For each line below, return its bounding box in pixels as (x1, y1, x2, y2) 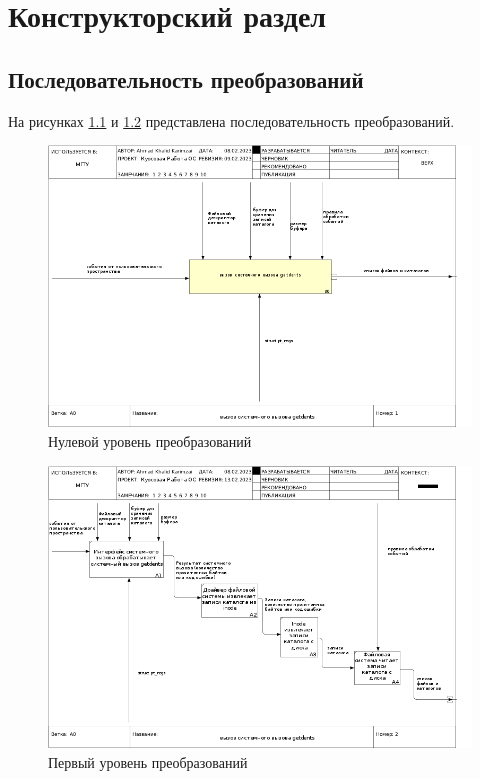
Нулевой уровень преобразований (48, 431, 252, 452)
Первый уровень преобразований (48, 751, 248, 772)
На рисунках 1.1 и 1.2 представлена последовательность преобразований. (8, 110, 455, 131)
